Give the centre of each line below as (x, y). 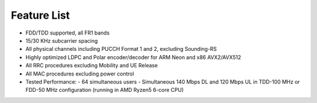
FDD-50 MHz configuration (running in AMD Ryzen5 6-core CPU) (105, 90)
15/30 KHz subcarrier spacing (62, 40)
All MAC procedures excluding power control (80, 74)
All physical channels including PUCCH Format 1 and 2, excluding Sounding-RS (121, 49)
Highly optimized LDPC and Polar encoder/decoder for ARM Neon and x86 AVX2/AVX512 (133, 57)
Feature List (40, 15)
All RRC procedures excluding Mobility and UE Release (92, 66)
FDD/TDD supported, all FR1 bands (68, 33)
